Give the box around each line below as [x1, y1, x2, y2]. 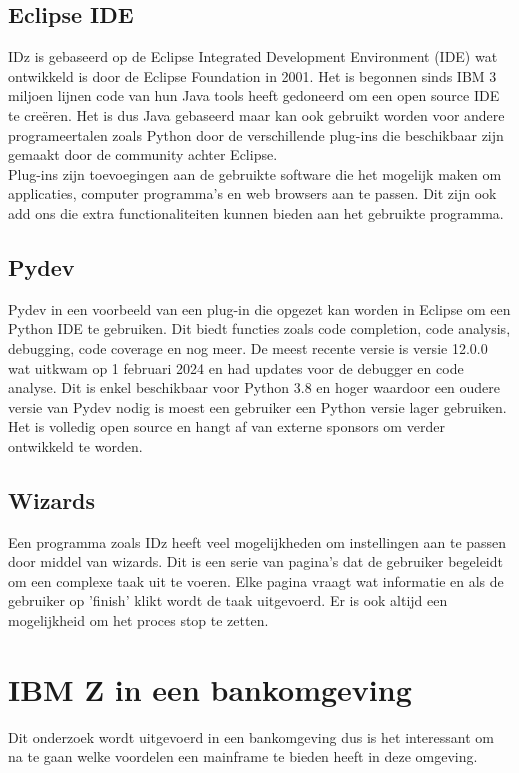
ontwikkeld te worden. [8, 435, 143, 456]
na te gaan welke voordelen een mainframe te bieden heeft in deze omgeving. [8, 746, 478, 767]
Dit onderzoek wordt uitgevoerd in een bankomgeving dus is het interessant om [8, 726, 494, 747]
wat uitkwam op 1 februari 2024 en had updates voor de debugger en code [8, 357, 464, 378]
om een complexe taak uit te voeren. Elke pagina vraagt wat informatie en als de [8, 570, 504, 591]
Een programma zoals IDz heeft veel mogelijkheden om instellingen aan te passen [8, 531, 507, 552]
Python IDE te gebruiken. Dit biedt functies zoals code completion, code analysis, [8, 318, 511, 339]
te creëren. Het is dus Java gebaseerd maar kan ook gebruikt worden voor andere [8, 104, 505, 125]
